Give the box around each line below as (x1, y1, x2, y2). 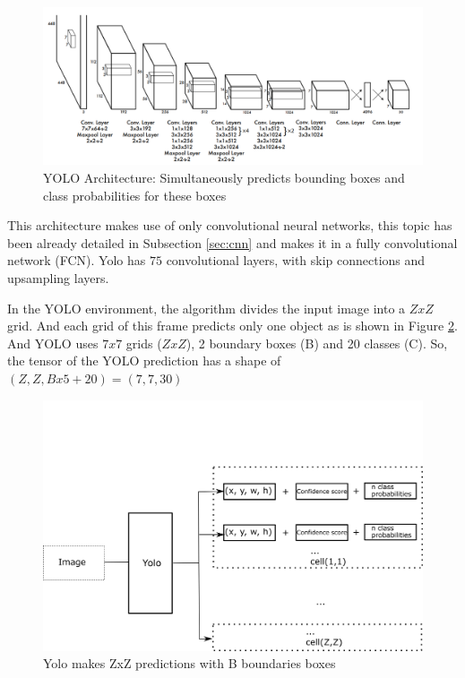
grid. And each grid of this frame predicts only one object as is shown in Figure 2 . (7, 316, 458, 335)
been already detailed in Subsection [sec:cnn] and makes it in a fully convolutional (7, 233, 458, 252)
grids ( (125, 333, 162, 352)
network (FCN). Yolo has (7, 251, 146, 270)
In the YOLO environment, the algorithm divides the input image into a (7, 298, 406, 317)
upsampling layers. (7, 268, 109, 287)
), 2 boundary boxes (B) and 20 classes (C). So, (185, 333, 448, 352)
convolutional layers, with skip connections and (166, 251, 426, 270)
